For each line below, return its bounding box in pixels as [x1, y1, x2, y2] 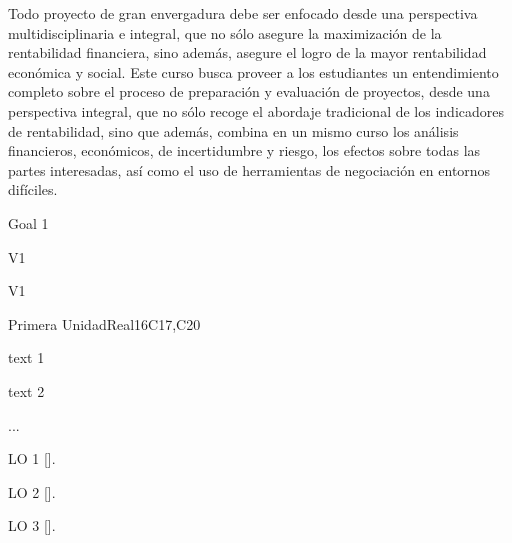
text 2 [8, 380, 45, 401]
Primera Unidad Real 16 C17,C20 [8, 313, 201, 334]
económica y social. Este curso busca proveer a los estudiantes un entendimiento [8, 61, 499, 82]
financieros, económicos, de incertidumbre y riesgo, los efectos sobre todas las [8, 140, 481, 161]
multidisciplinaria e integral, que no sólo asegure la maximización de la [8, 22, 442, 43]
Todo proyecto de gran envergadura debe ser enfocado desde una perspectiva [8, 3, 478, 23]
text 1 [8, 347, 45, 368]
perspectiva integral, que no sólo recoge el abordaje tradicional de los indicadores [8, 100, 504, 121]
